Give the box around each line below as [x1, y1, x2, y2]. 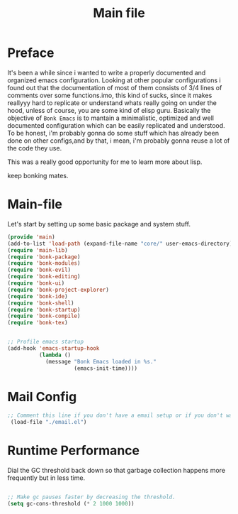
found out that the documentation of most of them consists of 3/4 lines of [7, 83, 222, 92]
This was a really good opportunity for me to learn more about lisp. [7, 158, 203, 166]
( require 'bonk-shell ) [7, 300, 74, 307]
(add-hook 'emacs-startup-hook [7, 345, 100, 352]
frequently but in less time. [7, 474, 86, 482]
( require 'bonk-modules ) [7, 260, 81, 267]
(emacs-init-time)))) [74, 364, 138, 372]
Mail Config [7, 388, 77, 405]
